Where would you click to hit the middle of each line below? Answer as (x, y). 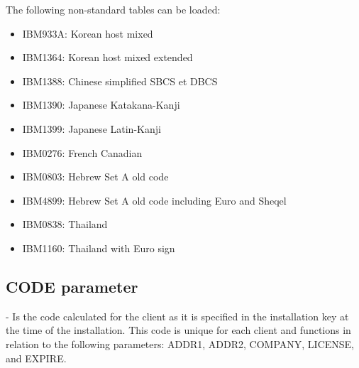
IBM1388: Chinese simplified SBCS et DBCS (120, 81)
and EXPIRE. (36, 358)
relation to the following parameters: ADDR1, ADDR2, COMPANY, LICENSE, (180, 343)
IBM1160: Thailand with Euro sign (99, 248)
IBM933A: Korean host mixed (88, 33)
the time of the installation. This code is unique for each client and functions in (178, 330)
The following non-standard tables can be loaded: (113, 9)
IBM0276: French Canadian (82, 152)
